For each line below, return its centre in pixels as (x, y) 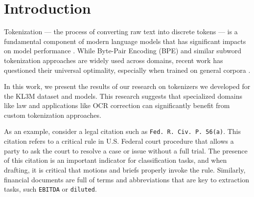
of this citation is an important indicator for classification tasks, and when (115, 160)
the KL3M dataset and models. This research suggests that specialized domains (123, 96)
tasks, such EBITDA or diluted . (50, 189)
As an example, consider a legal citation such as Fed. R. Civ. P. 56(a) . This (123, 131)
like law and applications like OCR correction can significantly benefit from (117, 105)
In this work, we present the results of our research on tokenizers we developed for (127, 86)
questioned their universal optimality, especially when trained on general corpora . (127, 70)
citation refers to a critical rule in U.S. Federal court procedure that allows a (119, 141)
